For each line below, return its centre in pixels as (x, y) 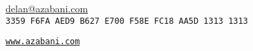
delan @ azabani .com (47, 8)
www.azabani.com (43, 42)
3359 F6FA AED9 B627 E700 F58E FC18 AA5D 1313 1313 (127, 21)
